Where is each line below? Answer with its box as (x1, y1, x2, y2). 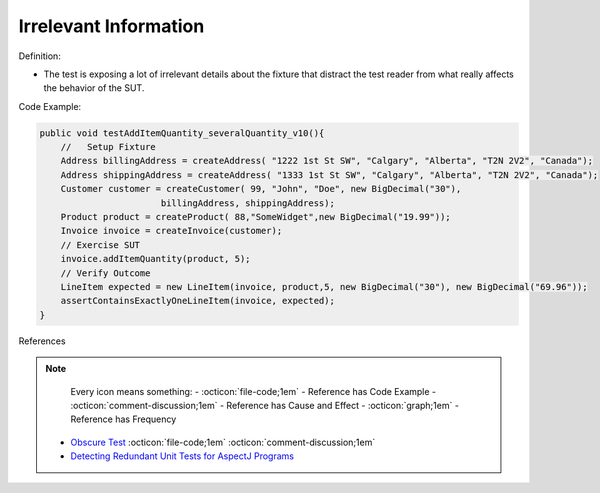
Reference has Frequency (70, 413, 177, 425)
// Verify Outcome (60, 267, 151, 279)
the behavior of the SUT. (43, 82, 145, 94)
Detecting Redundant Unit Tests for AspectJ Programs (70, 450, 295, 462)
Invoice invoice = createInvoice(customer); (60, 225, 283, 237)
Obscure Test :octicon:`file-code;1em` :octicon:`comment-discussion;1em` (70, 436, 376, 448)
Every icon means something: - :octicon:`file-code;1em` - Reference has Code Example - (70, 385, 437, 397)
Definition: (18, 50, 62, 62)
